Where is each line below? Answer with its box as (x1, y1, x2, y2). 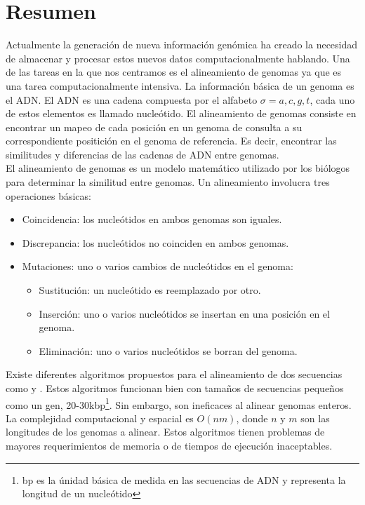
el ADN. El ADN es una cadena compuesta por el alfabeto (6, 92, 258, 107)
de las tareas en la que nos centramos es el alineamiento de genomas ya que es (6, 65, 342, 79)
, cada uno (310, 92, 355, 107)
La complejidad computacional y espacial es (6, 410, 194, 425)
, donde (236, 410, 268, 425)
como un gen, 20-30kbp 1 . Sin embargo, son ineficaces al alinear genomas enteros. (6, 395, 352, 412)
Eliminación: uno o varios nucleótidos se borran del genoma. (39, 343, 298, 358)
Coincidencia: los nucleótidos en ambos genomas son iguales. (22, 212, 282, 227)
